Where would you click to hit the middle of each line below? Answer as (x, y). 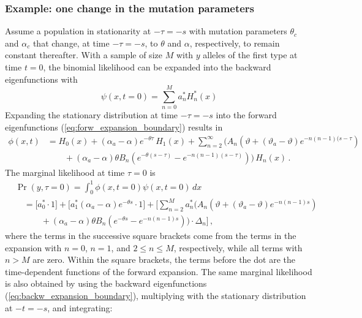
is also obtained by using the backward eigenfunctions (106, 283)
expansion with (33, 247)
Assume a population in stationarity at (78, 31)
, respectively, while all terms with (238, 247)
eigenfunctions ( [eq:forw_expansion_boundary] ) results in (114, 127)
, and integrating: (80, 307)
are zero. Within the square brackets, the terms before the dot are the (164, 259)
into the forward (246, 115)
